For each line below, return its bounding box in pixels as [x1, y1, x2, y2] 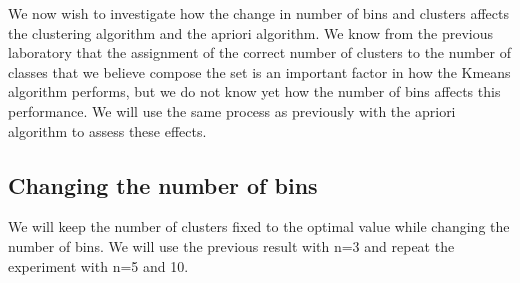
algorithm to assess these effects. [8, 120, 207, 141]
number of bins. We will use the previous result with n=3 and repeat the [8, 235, 455, 256]
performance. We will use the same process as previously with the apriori [8, 100, 456, 121]
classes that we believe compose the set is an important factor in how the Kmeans [8, 61, 511, 82]
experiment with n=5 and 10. [8, 255, 189, 276]
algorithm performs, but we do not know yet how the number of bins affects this [8, 81, 501, 102]
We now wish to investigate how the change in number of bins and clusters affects [8, 3, 509, 23]
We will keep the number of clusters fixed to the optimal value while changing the [8, 216, 510, 237]
